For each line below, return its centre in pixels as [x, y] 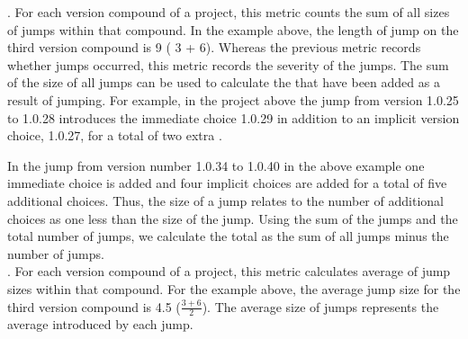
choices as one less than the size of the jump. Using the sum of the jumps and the [233, 218]
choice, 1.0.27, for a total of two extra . [115, 135]
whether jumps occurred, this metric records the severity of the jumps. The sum [228, 64]
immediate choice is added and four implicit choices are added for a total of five [227, 183]
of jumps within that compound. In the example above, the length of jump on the [233, 29]
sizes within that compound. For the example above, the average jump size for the [234, 288]
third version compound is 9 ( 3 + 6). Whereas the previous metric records [214, 47]
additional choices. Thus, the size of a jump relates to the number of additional [225, 200]
